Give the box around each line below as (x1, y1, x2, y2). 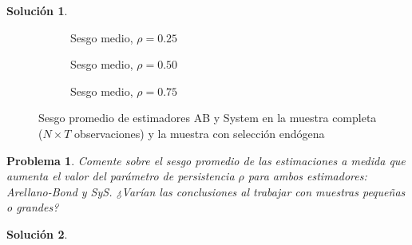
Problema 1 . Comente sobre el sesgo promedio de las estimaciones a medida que (6, 152, 406, 168)
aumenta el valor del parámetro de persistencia (6, 168, 235, 184)
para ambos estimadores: (248, 168, 367, 184)
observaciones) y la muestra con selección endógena (74, 124, 325, 141)
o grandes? (6, 199, 59, 215)
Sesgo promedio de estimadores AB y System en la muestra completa (38, 109, 377, 126)
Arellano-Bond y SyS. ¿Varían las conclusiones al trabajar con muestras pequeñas (6, 183, 406, 200)
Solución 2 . (6, 225, 68, 242)
